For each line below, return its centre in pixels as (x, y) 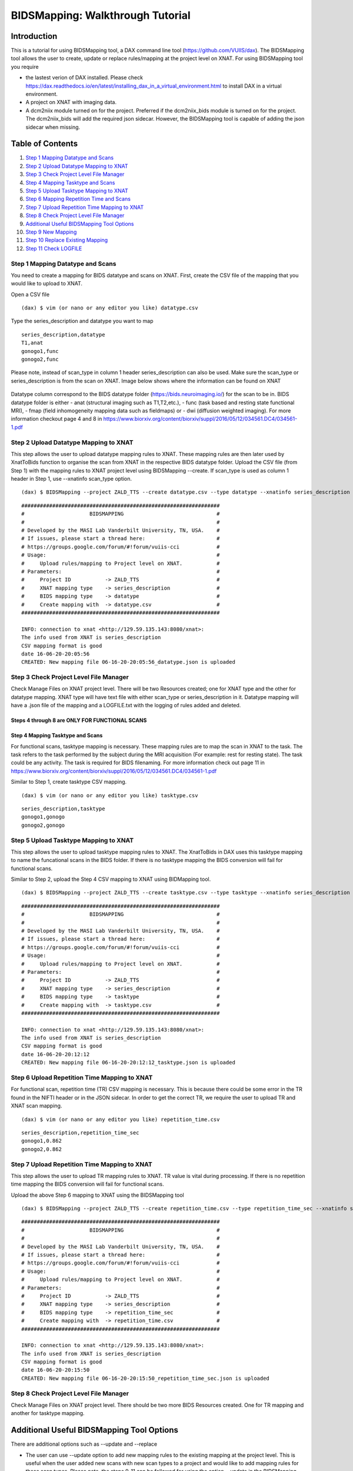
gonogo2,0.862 (41, 1149)
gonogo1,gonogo (43, 817)
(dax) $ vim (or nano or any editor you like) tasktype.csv (110, 795)
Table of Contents (44, 144)
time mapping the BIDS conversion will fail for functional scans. (87, 1184)
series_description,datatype (63, 335)
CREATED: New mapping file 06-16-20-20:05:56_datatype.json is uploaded (128, 662)
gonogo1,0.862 (41, 1141)
